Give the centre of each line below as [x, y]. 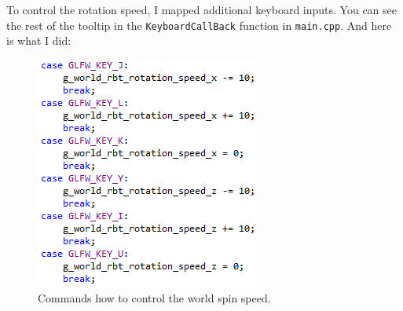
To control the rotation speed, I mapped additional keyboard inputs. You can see [201, 9]
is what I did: [39, 40]
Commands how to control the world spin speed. [154, 298]
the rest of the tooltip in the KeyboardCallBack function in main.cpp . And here [199, 25]
